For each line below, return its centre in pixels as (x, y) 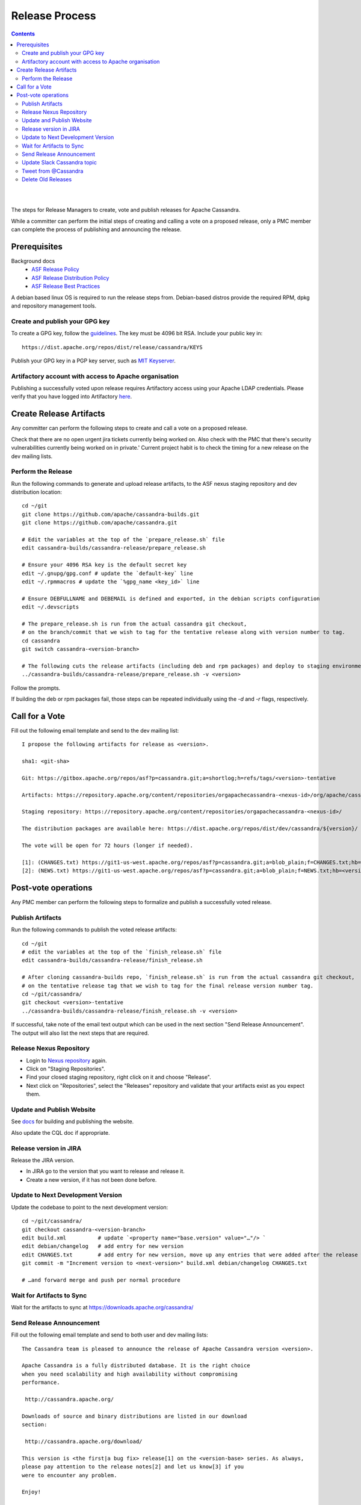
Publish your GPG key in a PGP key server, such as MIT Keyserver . (93, 361)
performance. (41, 1382)
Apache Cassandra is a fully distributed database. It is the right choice (136, 1366)
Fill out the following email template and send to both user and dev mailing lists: (110, 1335)
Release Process (54, 16)
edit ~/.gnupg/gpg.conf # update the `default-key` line (108, 573)
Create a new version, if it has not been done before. (91, 1179)
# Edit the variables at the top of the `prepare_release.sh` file (123, 540)
